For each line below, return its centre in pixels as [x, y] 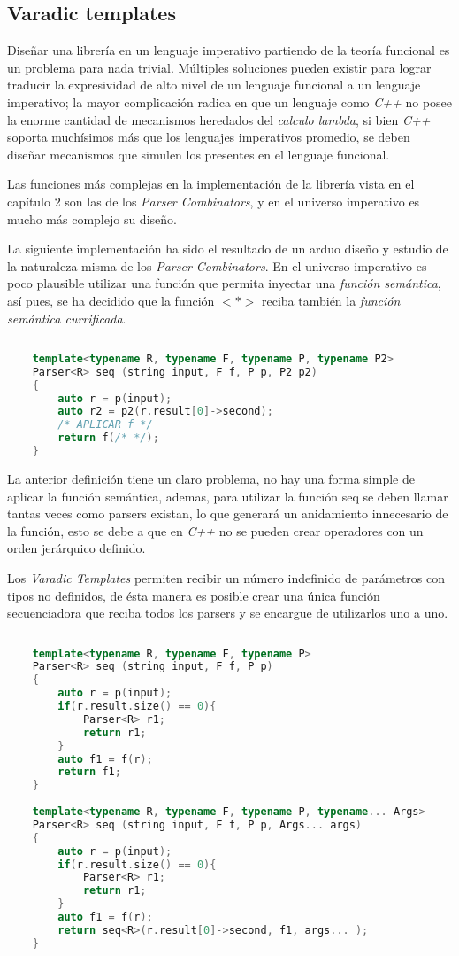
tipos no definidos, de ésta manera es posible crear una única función [194, 595]
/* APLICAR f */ [105, 425]
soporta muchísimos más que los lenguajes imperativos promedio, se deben [209, 137]
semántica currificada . [67, 318]
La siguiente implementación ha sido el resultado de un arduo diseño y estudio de [228, 249]
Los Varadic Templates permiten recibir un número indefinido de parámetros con [226, 577]
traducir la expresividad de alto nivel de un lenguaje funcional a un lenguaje [214, 85]
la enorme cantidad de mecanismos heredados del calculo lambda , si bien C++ [219, 119]
